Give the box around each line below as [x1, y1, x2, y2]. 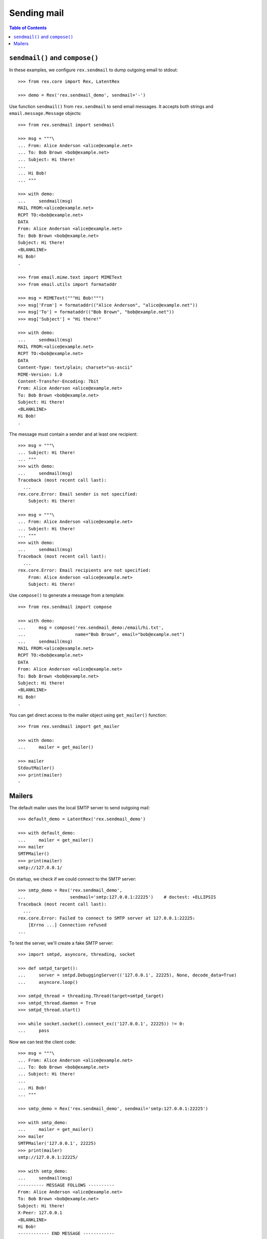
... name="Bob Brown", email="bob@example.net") [18, 632, 185, 637]
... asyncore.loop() [18, 979, 78, 985]
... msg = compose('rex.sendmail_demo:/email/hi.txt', [18, 624, 164, 630]
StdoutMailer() [18, 765, 55, 771]
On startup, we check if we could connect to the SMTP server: [9, 876, 136, 882]
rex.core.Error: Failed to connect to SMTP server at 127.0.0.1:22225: [18, 915, 195, 921]
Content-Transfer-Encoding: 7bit [18, 379, 99, 384]
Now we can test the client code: [9, 1039, 76, 1045]
